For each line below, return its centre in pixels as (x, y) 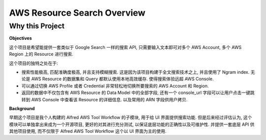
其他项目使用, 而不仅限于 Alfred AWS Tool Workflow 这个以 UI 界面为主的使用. (88, 131)
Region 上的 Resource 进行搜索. (41, 54)
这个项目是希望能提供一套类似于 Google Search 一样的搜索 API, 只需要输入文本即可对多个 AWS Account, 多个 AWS (125, 47)
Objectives (20, 38)
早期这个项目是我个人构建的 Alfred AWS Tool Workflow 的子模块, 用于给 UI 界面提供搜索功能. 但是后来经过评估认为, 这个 (131, 117)
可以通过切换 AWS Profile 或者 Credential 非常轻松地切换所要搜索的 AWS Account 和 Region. (115, 86)
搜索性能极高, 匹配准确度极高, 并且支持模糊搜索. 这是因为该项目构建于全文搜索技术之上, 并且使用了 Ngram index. (135, 72)
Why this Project (37, 26)
